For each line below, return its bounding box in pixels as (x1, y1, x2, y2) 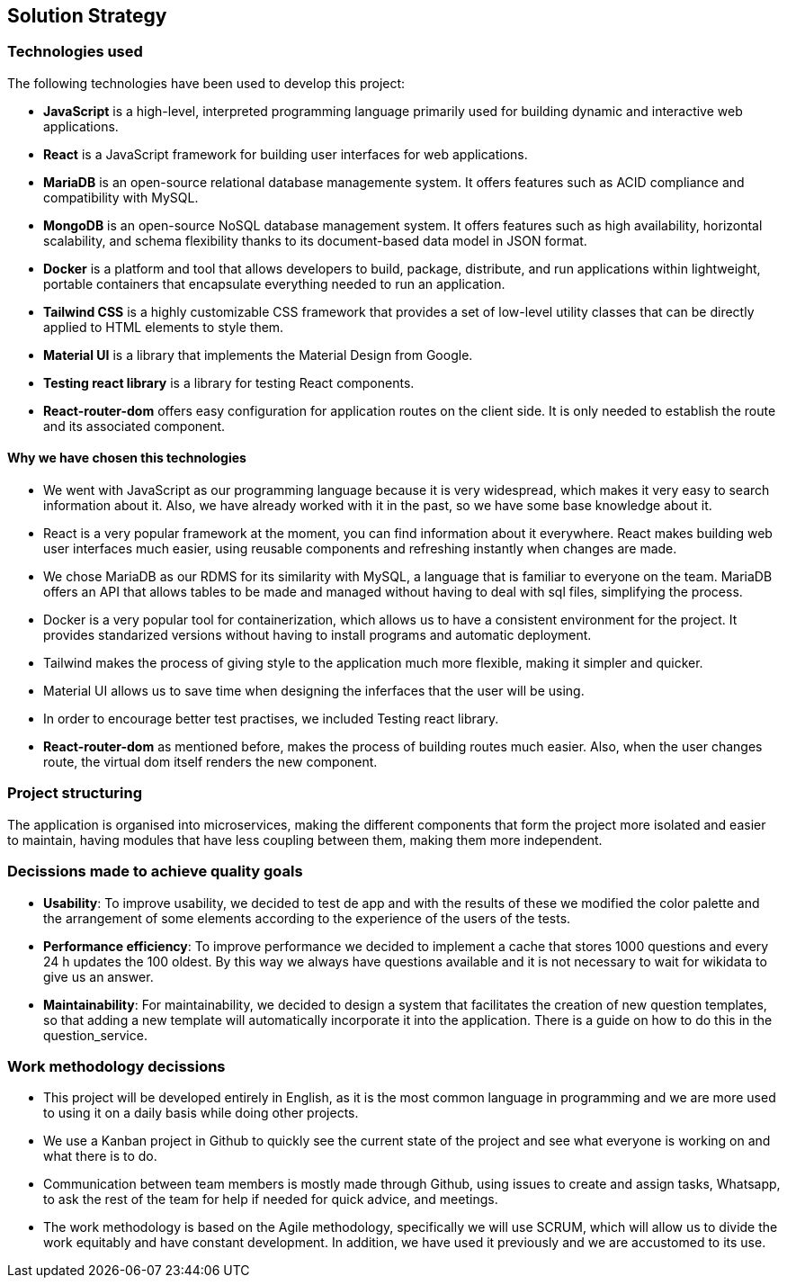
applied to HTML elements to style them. (43, 319, 284, 335)
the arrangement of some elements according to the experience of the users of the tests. (43, 910, 571, 926)
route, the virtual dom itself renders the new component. (43, 754, 378, 770)
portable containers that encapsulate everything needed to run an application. (43, 275, 505, 292)
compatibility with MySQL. (43, 189, 199, 205)
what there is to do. (43, 1148, 157, 1164)
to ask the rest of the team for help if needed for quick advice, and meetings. (43, 1191, 498, 1208)
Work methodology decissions (7, 1056, 226, 1075)
